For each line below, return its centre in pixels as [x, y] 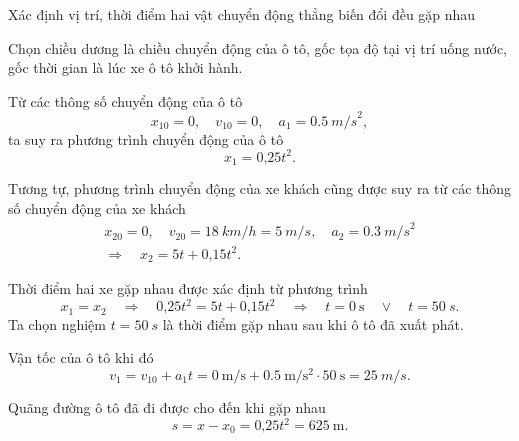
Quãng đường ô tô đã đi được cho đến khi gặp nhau [167, 406]
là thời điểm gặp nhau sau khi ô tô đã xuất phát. [313, 323]
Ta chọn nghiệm [57, 323]
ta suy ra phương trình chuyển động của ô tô [146, 138]
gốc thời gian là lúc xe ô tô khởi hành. [125, 67]
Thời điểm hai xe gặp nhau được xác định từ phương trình [188, 288]
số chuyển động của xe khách [97, 208]
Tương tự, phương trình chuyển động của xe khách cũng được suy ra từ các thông [260, 188]
